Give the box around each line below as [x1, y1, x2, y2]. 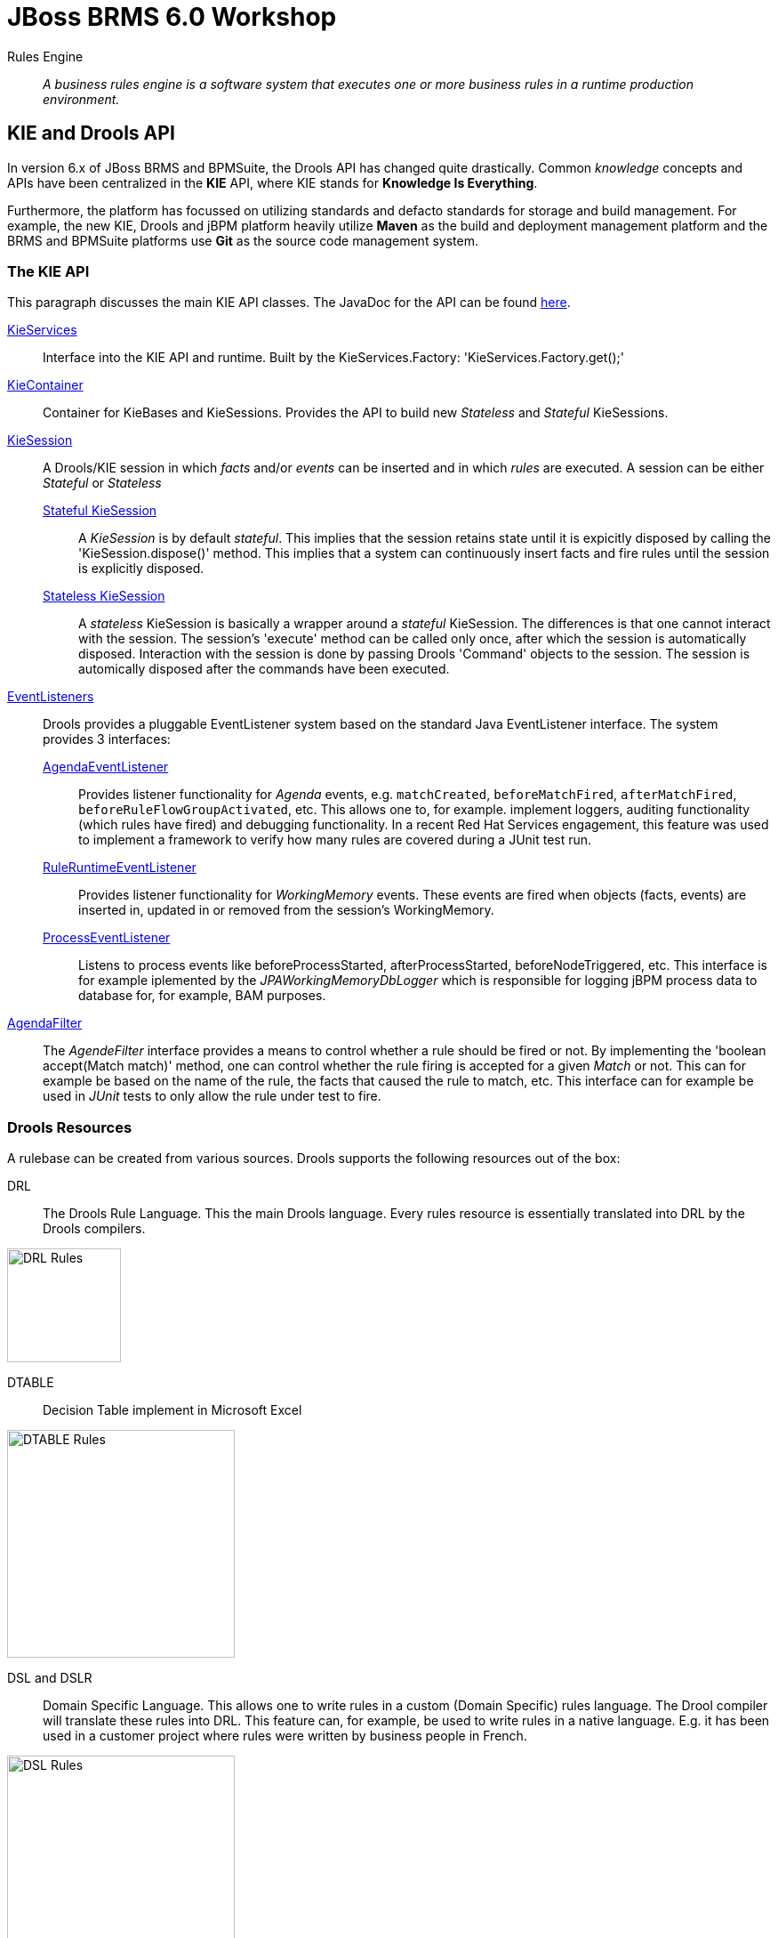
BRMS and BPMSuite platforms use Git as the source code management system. [7, 232, 478, 248]
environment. [43, 91, 120, 107]
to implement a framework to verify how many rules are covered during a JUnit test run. [78, 832, 592, 848]
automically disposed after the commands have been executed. [78, 661, 450, 677]
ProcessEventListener [43, 930, 171, 946]
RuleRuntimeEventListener [43, 860, 197, 876]
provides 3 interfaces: [43, 731, 171, 747]
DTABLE [7, 1375, 54, 1391]
